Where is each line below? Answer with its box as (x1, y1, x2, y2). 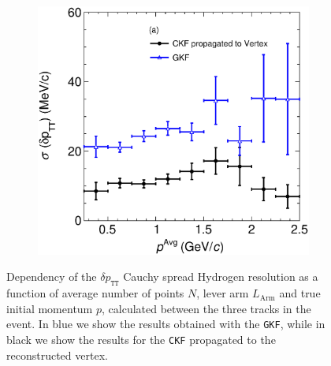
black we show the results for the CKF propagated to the (6, 331, 276, 347)
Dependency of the (6, 268, 97, 285)
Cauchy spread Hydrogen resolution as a (123, 268, 318, 285)
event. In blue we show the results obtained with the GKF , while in (6, 316, 325, 332)
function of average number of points (6, 285, 184, 301)
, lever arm (196, 285, 249, 301)
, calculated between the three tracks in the (102, 300, 311, 316)
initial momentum (6, 300, 93, 316)
